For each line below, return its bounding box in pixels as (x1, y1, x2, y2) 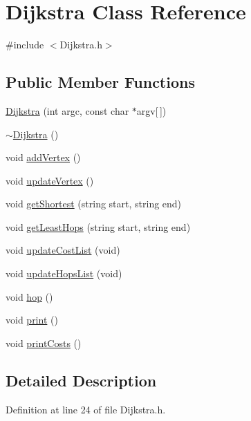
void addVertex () (6, 150, 81, 165)
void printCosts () (6, 335, 82, 350)
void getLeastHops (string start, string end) (6, 219, 191, 234)
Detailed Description (6, 369, 157, 391)
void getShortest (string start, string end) (6, 196, 182, 211)
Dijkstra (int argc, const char (6, 103, 129, 118)
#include (6, 37, 44, 52)
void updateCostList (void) (6, 243, 120, 257)
